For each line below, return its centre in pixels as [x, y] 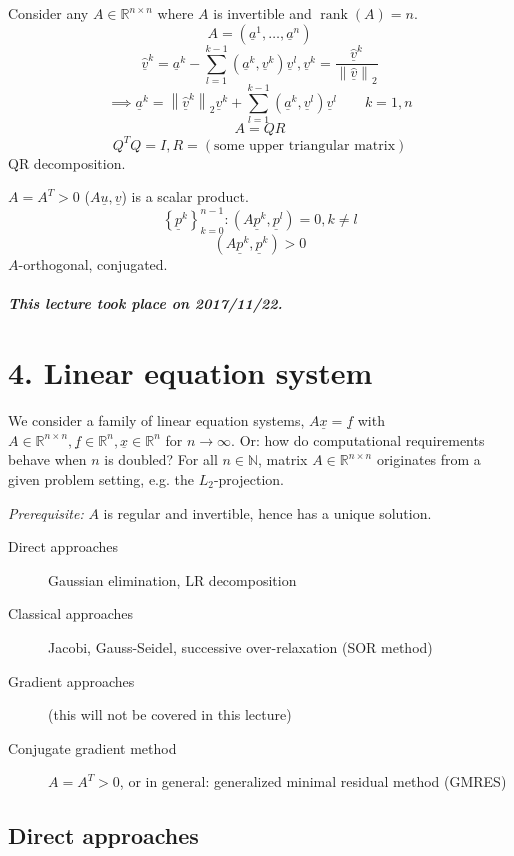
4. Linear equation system [190, 372]
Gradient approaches [71, 680]
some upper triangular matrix [304, 145]
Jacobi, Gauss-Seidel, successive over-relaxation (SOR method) [240, 646]
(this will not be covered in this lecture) [170, 714]
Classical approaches [71, 613]
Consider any [48, 13]
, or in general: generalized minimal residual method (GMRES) [313, 781]
